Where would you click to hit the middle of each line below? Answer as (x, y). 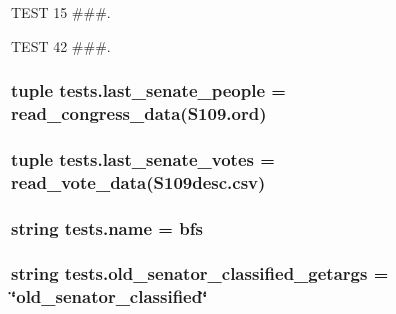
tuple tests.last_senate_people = (148, 90)
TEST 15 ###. (61, 12)
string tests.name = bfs (107, 227)
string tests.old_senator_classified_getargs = (200, 273)
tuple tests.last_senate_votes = (143, 158)
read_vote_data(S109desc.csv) (138, 181)
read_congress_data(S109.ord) (139, 113)
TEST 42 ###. (61, 45)
